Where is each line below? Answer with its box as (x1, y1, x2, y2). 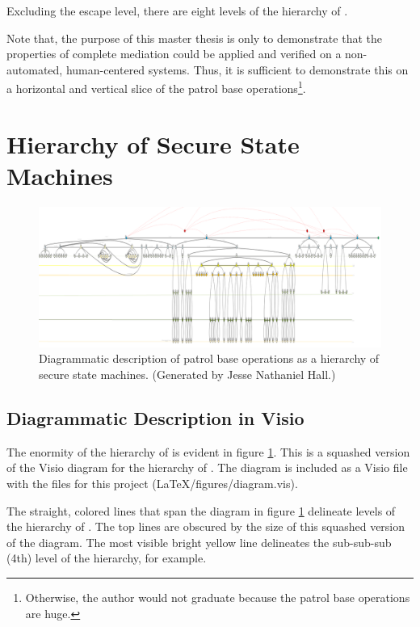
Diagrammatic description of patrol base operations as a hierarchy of (39, 350, 380, 367)
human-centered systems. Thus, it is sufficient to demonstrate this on (65, 61, 409, 78)
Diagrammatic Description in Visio (6, 406, 304, 431)
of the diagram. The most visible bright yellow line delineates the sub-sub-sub (6, 533, 392, 550)
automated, (6, 61, 63, 78)
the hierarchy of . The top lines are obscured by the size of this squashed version (6, 518, 405, 535)
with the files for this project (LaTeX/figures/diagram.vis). (6, 475, 298, 492)
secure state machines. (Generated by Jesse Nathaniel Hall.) (39, 366, 336, 383)
